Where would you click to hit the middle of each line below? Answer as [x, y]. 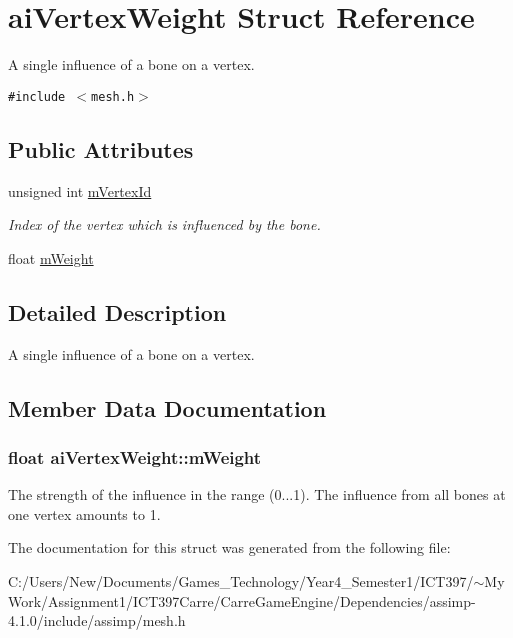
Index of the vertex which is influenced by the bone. [164, 224]
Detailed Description [117, 311]
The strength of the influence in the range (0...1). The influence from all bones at [257, 494]
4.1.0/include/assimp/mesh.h [97, 620]
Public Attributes [101, 148]
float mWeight [51, 257]
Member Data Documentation [167, 407]
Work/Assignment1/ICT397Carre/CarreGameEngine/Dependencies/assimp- [242, 600]
